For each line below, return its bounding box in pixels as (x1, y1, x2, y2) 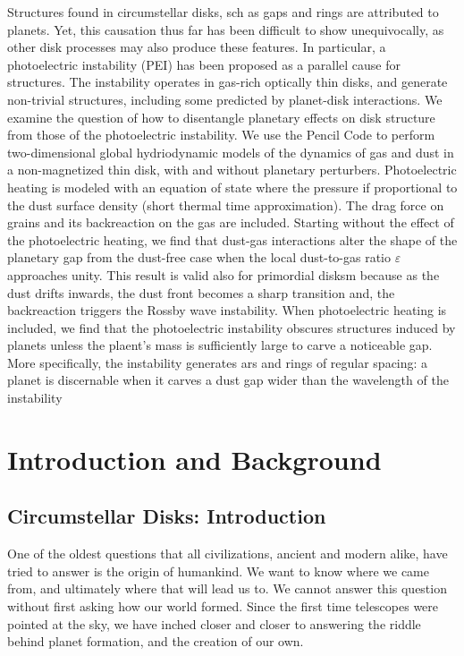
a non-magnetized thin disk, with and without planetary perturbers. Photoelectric (7, 160, 457, 179)
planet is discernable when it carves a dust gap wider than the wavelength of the (7, 371, 449, 389)
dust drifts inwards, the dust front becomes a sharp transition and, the (7, 283, 395, 302)
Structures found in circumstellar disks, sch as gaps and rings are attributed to (7, 3, 439, 21)
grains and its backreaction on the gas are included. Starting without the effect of (7, 213, 454, 232)
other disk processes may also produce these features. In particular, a (7, 38, 386, 56)
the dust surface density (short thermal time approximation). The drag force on (7, 195, 444, 214)
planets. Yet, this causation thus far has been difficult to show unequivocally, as (7, 20, 444, 38)
